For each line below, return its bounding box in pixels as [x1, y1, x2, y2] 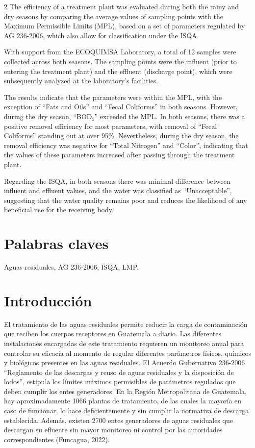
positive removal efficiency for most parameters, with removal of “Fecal [4, 121, 217, 131]
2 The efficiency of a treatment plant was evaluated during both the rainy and [4, 1, 239, 11]
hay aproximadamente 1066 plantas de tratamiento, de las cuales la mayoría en [4, 396, 242, 406]
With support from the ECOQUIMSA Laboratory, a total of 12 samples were [4, 47, 236, 57]
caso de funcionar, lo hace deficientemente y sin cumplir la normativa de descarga [4, 405, 249, 416]
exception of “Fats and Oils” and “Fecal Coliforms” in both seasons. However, [4, 101, 238, 112]
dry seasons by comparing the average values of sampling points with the [4, 11, 224, 21]
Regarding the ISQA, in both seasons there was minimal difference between [4, 175, 230, 186]
